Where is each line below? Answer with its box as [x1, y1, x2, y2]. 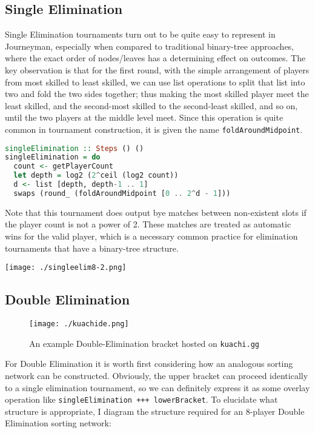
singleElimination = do [5, 153, 101, 162]
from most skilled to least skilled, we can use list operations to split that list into [5, 75, 305, 88]
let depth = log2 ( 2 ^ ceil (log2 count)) [13, 171, 179, 180]
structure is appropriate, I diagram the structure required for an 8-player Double [5, 404, 305, 417]
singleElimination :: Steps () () [5, 144, 144, 153]
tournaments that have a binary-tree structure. [5, 241, 179, 254]
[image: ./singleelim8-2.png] [5, 263, 127, 272]
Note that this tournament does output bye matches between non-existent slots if [5, 206, 307, 218]
